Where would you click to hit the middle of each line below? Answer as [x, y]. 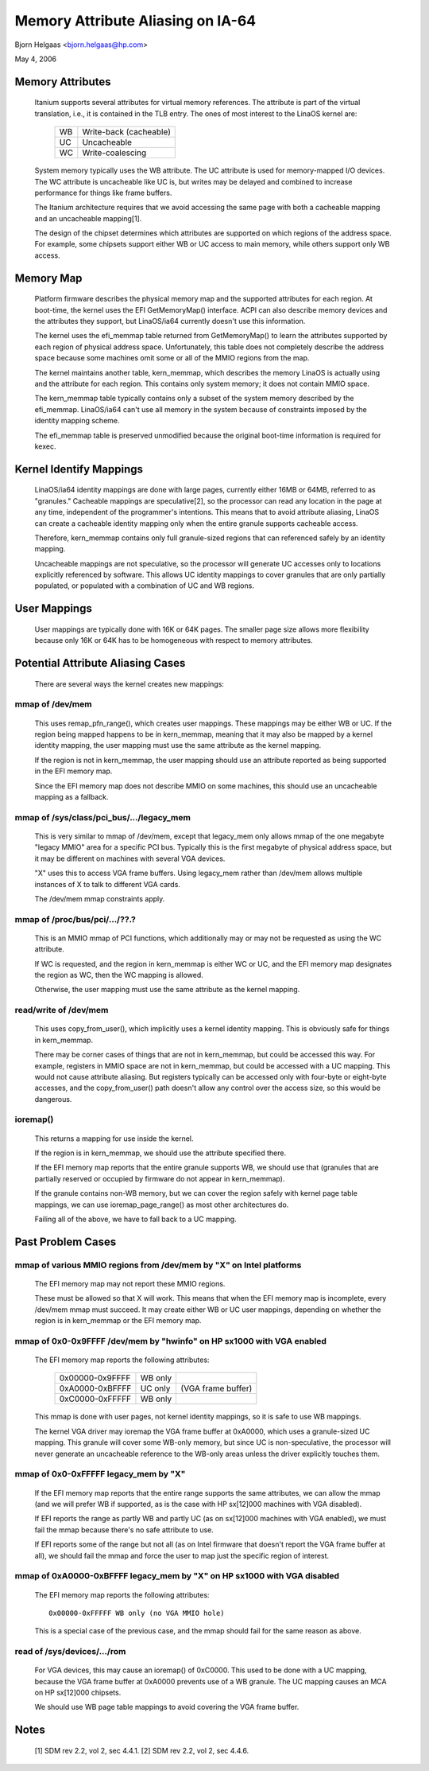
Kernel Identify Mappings [79, 469]
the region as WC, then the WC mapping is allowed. [119, 975]
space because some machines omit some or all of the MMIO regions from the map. [172, 358]
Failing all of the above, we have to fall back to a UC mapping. [136, 1219]
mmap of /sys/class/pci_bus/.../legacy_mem [102, 817]
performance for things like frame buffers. [103, 193]
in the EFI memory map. [73, 771]
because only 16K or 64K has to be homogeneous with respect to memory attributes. [174, 640]
